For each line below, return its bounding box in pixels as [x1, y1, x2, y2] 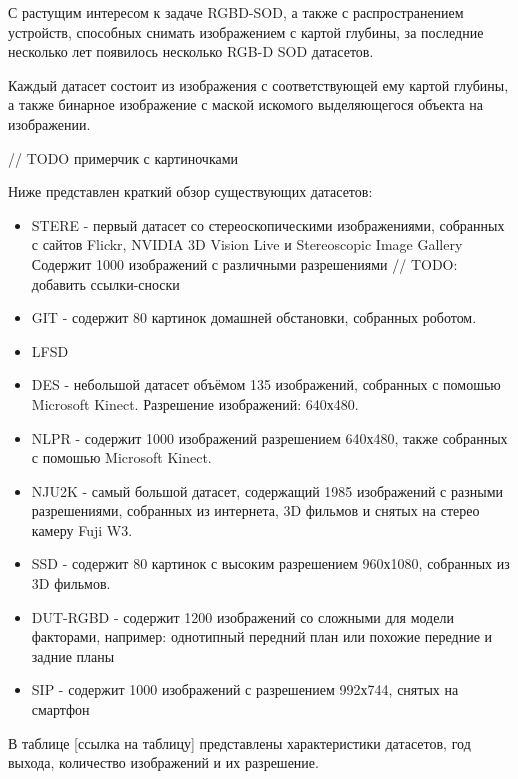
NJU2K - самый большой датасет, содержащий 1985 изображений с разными [31, 480, 503, 501]
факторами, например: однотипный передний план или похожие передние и [31, 626, 493, 647]
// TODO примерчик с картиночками [8, 147, 239, 168]
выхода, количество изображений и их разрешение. [8, 752, 319, 773]
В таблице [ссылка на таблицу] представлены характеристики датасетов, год [8, 732, 471, 753]
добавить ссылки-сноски [31, 273, 180, 294]
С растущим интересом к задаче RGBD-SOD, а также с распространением [8, 2, 464, 22]
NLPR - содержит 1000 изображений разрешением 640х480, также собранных [31, 427, 508, 448]
